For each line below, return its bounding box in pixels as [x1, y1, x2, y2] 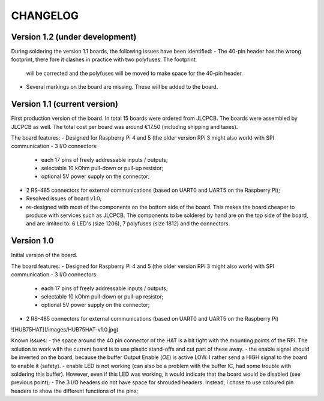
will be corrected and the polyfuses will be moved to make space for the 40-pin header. [26, 70, 243, 77]
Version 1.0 [11, 236, 54, 246]
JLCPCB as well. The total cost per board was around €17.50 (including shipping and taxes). [11, 123, 238, 130]
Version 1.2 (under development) [11, 32, 137, 42]
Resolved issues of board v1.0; [26, 195, 102, 202]
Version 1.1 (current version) [11, 99, 118, 109]
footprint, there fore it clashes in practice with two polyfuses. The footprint [11, 56, 196, 63]
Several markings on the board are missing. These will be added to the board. [26, 83, 218, 91]
